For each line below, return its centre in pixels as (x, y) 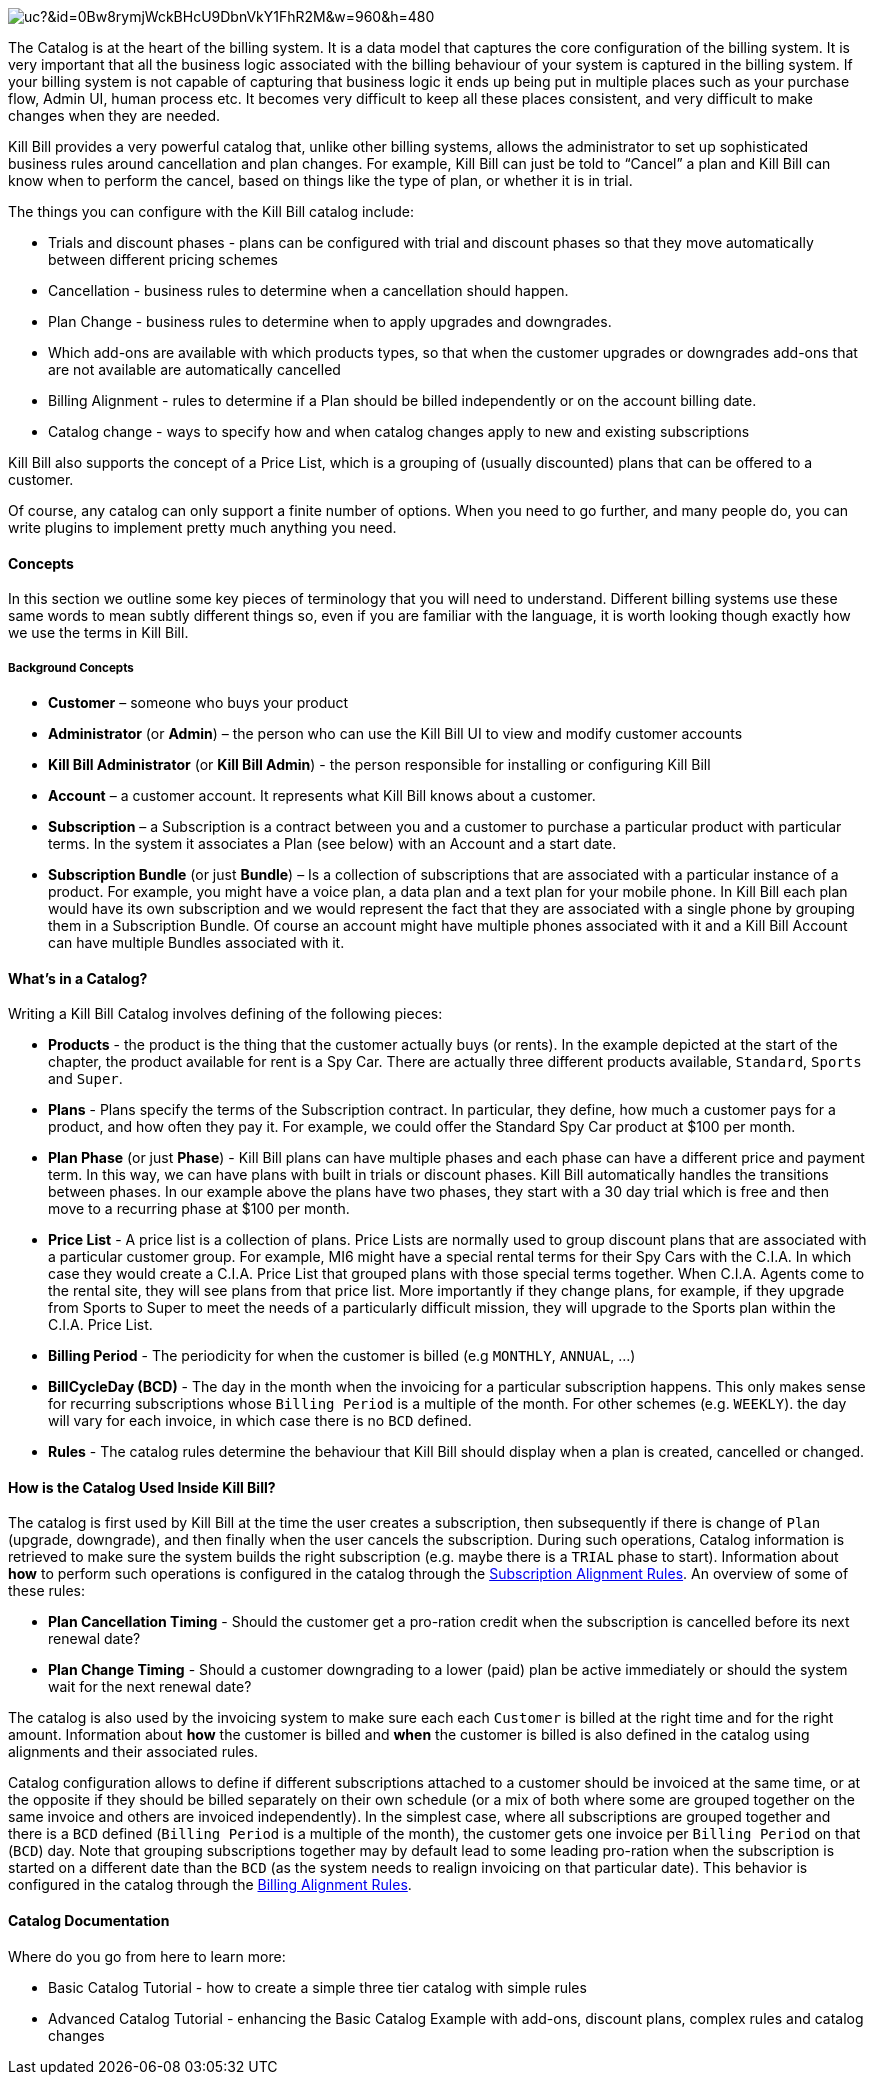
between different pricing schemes (163, 259)
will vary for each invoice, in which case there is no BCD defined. (260, 1421)
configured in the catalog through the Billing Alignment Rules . (210, 1885)
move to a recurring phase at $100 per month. (199, 1209)
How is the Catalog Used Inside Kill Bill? (142, 1487)
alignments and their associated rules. (133, 1752)
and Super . (85, 1079)
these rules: (47, 1591)
